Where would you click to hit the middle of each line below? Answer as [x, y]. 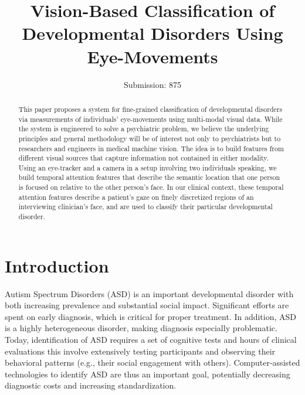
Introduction [57, 265]
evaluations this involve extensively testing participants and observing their [140, 351]
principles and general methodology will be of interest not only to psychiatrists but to [150, 138]
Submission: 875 [152, 84]
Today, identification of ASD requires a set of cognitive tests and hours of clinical [151, 340]
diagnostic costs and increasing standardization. [91, 385]
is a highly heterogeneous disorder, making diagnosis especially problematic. [141, 328]
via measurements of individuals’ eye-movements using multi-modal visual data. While [150, 119]
